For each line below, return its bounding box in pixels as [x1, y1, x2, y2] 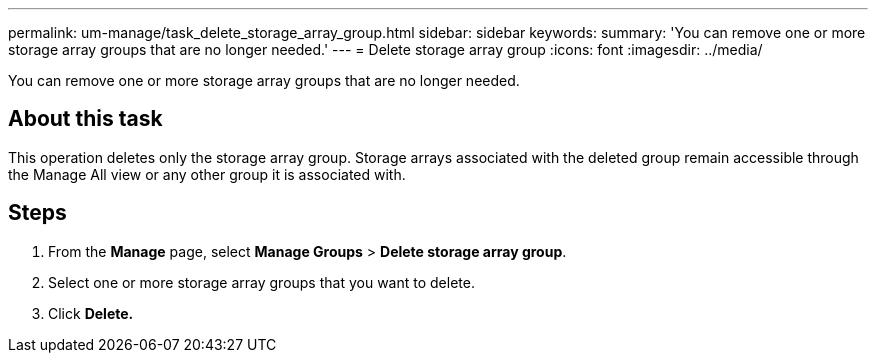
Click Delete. [48, 304, 134, 322]
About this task [8, 106, 163, 132]
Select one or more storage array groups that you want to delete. [48, 273, 475, 291]
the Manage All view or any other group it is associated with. [8, 165, 406, 183]
